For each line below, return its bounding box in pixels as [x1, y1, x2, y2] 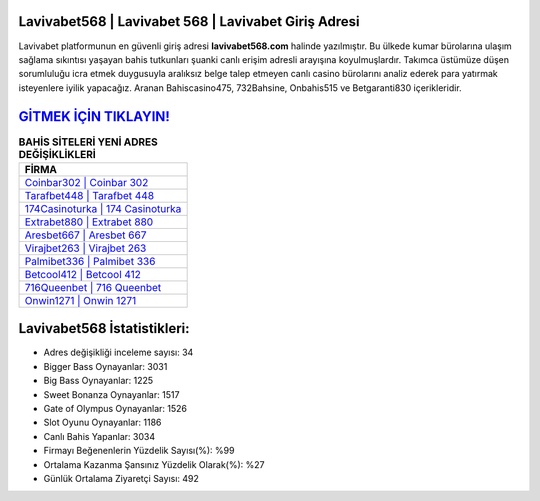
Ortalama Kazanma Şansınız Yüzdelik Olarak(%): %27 [43, 458, 265, 470]
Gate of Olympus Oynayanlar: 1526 [43, 403, 187, 415]
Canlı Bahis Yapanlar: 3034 [43, 430, 155, 442]
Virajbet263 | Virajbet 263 [24, 241, 147, 255]
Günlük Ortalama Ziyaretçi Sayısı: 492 [43, 473, 200, 484]
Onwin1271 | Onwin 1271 [24, 293, 137, 307]
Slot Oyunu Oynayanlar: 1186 [43, 416, 162, 429]
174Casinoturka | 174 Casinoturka [24, 201, 182, 215]
